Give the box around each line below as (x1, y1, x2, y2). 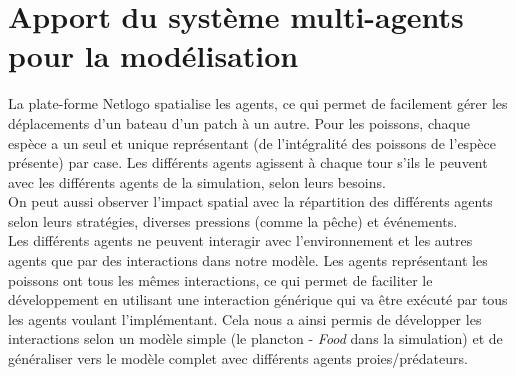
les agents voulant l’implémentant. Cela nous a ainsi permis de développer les (8, 308, 482, 329)
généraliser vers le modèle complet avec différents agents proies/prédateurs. (8, 348, 468, 369)
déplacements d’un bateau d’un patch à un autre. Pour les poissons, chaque (8, 112, 470, 133)
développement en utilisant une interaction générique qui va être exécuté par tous (8, 289, 508, 310)
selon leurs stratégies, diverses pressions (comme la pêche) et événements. (8, 210, 458, 231)
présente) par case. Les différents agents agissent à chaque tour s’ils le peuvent (8, 152, 488, 173)
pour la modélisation (8, 35, 299, 76)
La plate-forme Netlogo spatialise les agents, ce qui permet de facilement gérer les (8, 93, 508, 114)
